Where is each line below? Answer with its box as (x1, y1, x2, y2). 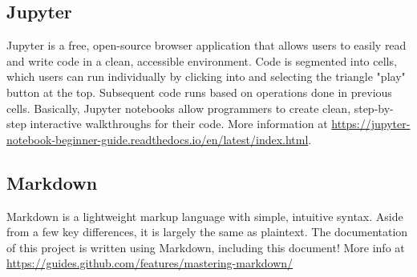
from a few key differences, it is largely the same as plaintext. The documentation (6, 223, 408, 240)
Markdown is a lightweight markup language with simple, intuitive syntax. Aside (6, 207, 403, 224)
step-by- (354, 99, 394, 116)
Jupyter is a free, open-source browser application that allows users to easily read (6, 37, 407, 54)
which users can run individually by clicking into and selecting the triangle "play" (6, 68, 406, 85)
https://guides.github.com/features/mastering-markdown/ (6, 255, 294, 271)
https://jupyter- (331, 115, 411, 132)
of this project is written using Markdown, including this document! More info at (6, 239, 405, 255)
